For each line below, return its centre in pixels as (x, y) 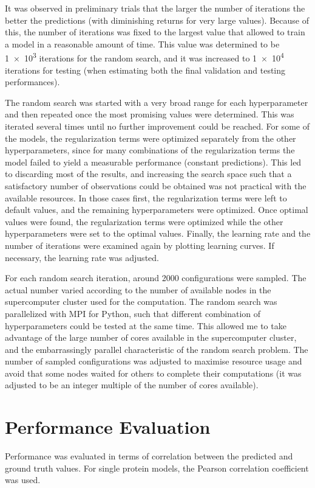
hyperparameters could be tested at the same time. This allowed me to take (146, 325)
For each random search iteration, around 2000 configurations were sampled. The (156, 278)
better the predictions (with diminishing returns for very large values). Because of (157, 20)
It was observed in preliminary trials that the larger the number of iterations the (155, 8)
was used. (23, 480)
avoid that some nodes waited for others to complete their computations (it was (153, 373)
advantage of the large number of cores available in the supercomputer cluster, (151, 337)
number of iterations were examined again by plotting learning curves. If (140, 245)
